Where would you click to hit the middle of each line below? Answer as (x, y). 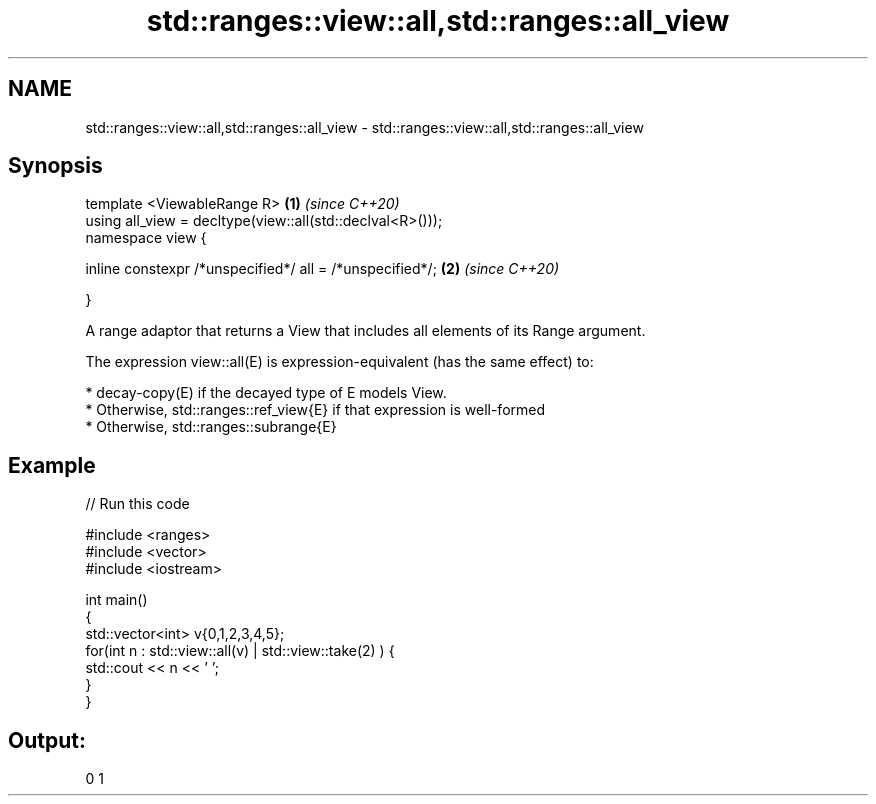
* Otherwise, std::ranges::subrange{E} (211, 427)
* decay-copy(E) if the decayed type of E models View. (266, 393)
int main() (116, 600)
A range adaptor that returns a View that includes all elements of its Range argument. (365, 331)
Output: (47, 740)
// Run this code (137, 504)
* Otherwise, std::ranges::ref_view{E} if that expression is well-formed (315, 410)
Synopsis (55, 166)
